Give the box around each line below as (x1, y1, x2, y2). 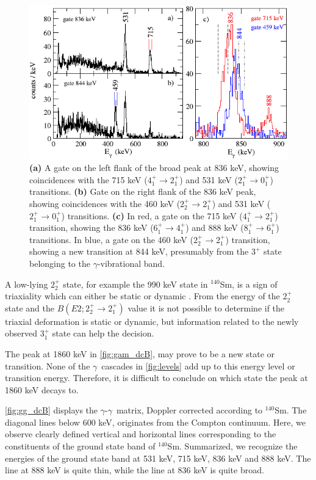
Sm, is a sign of (220, 277, 278, 290)
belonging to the (29, 256, 90, 269)
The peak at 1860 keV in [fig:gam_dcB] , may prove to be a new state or (5, 347, 275, 360)
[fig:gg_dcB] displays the (5, 404, 98, 416)
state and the (5, 301, 54, 314)
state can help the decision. (52, 327, 154, 340)
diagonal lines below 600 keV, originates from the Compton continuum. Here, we (5, 415, 306, 428)
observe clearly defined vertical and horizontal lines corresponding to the (5, 427, 276, 440)
